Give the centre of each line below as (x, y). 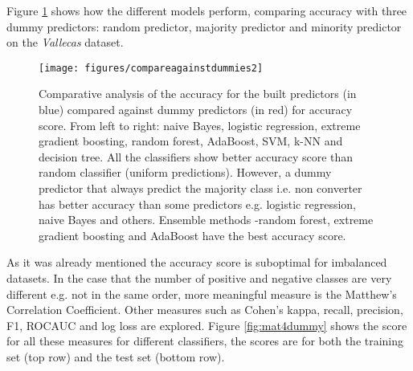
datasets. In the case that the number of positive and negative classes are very (199, 277)
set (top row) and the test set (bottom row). (116, 356)
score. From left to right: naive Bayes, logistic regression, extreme (200, 125)
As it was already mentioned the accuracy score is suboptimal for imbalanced (197, 262)
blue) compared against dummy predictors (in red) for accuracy (196, 110)
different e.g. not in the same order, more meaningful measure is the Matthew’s (202, 294)
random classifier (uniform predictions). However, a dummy (185, 172)
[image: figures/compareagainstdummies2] (151, 68)
